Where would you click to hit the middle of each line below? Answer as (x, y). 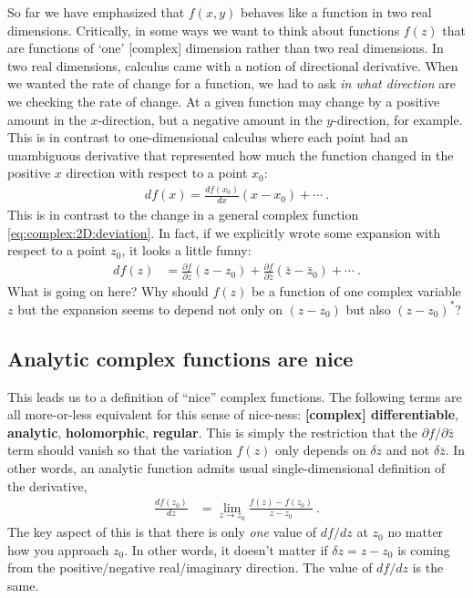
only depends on (321, 450)
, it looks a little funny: (186, 250)
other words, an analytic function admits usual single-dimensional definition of (226, 468)
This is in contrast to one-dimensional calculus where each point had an (208, 137)
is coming (424, 549)
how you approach (58, 549)
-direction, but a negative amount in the (210, 119)
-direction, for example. (398, 119)
